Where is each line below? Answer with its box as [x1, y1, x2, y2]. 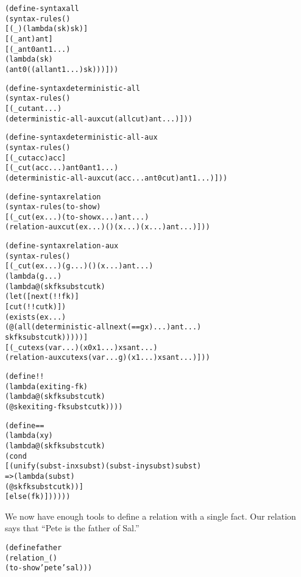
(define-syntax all [5, 4, 79, 13]
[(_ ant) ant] [5, 34, 53, 43]
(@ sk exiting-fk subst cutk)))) [5, 402, 123, 411]
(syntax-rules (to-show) [5, 202, 101, 212]
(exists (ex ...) [5, 312, 66, 321]
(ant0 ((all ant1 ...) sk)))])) [5, 65, 119, 74]
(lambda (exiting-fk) [5, 382, 88, 391]
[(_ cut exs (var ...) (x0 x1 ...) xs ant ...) [5, 343, 158, 352]
